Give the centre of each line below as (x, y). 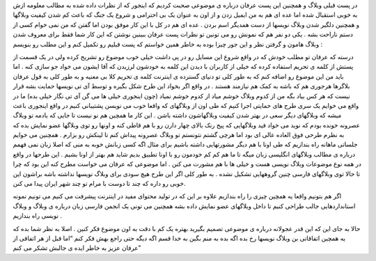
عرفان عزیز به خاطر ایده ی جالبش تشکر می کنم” (77, 248)
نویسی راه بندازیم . (38, 216)
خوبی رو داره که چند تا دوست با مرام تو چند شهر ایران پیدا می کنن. (99, 184)
